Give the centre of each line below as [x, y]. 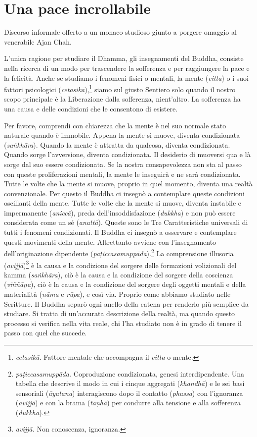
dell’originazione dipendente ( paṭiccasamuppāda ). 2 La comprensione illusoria [119, 252]
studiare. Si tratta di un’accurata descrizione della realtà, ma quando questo [120, 313]
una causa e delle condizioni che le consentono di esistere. [91, 108]
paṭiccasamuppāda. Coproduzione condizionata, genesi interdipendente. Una [130, 373]
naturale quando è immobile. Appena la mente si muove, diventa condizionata [122, 135]
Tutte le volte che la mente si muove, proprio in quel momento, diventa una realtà [128, 184]
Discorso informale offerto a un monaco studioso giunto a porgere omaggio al [120, 32]
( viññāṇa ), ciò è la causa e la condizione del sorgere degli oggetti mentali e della [125, 284]
